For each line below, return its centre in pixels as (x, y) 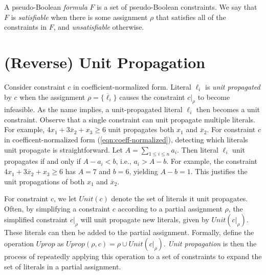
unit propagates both (141, 129)
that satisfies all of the (191, 17)
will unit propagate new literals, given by (145, 219)
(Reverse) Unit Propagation (105, 62)
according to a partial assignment (170, 208)
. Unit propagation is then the (210, 244)
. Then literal (198, 149)
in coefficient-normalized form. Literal (132, 86)
